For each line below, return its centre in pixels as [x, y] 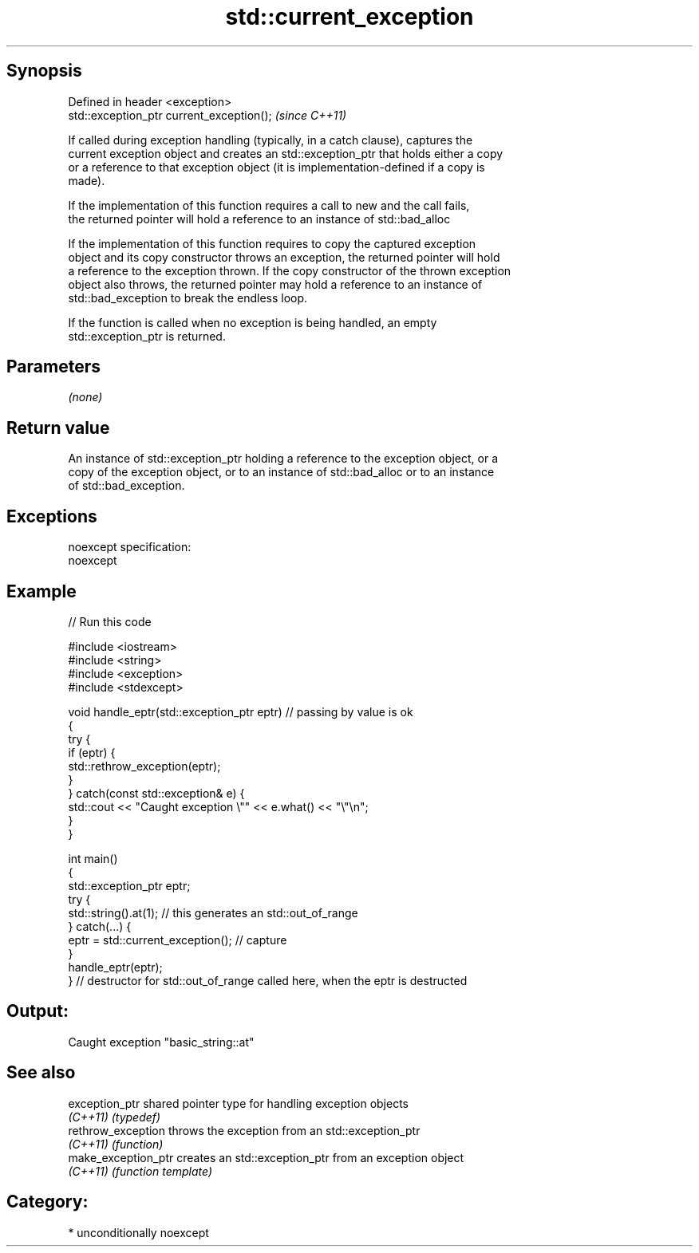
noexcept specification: [130, 547]
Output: [38, 1011]
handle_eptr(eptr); [115, 967]
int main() [93, 858]
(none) [85, 397]
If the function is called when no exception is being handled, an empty [253, 322]
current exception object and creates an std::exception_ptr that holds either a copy [286, 153]
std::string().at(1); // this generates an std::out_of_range [213, 912]
